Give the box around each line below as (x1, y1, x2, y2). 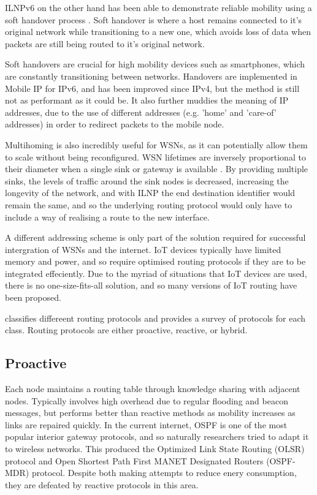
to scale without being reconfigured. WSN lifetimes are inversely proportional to (5, 150, 306, 163)
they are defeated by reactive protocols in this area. (5, 478, 199, 491)
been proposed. (5, 291, 61, 304)
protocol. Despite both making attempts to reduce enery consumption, (31, 466, 297, 479)
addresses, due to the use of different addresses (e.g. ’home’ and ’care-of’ (5, 105, 277, 118)
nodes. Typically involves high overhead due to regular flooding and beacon (5, 394, 288, 407)
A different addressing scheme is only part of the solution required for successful (5, 231, 306, 244)
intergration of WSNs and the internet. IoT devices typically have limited (5, 243, 281, 255)
